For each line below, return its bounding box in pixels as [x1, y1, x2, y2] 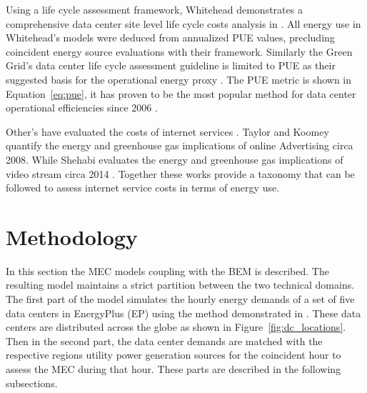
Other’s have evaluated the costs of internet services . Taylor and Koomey [6, 124, 329, 139]
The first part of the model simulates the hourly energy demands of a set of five [6, 292, 355, 307]
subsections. [6, 375, 58, 390]
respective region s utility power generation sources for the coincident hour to [6, 347, 341, 362]
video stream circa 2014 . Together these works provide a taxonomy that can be [6, 166, 355, 181]
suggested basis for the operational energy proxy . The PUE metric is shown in [6, 71, 352, 86]
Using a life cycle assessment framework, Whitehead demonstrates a [6, 2, 303, 16]
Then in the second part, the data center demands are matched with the [6, 333, 323, 348]
